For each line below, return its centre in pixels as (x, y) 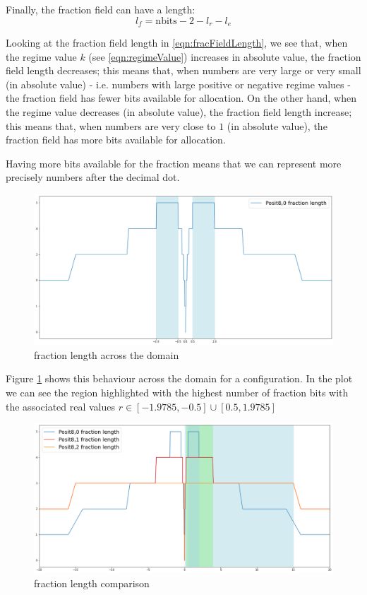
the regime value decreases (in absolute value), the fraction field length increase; (179, 112)
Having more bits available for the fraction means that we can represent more (174, 163)
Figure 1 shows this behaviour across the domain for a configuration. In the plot (179, 378)
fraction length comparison (92, 583)
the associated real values (61, 406)
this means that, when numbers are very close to (111, 125)
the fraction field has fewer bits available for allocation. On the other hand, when (181, 98)
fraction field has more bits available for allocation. (116, 140)
